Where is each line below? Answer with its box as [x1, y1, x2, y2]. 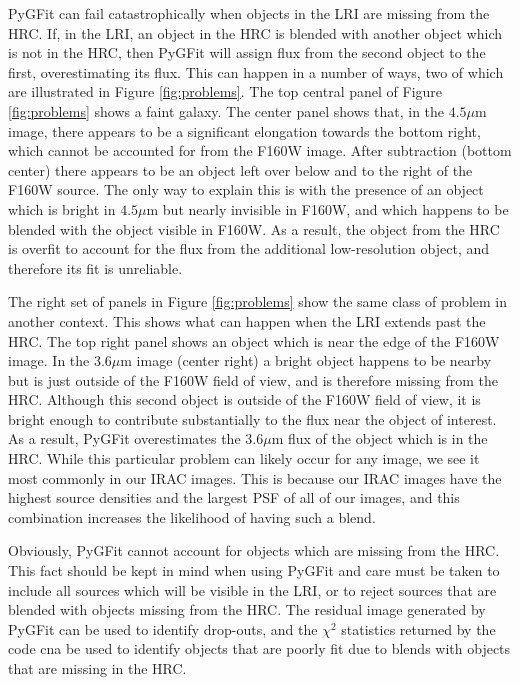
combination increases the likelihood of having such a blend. [8, 506, 376, 527]
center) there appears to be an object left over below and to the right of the [8, 159, 473, 180]
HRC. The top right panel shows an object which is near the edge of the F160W [8, 330, 500, 351]
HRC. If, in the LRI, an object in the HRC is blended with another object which [8, 22, 503, 43]
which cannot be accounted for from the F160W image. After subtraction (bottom [8, 140, 512, 161]
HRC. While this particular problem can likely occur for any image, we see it [8, 448, 480, 469]
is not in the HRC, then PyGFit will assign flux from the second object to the [8, 42, 486, 63]
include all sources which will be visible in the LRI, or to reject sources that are [8, 579, 497, 600]
